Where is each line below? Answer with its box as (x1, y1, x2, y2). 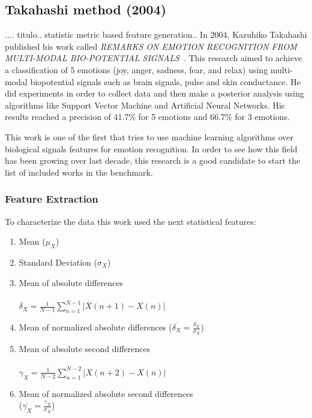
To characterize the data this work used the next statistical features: (5, 215, 256, 227)
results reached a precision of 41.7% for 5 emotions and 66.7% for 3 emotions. (5, 110, 290, 123)
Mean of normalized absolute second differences (19, 387, 193, 399)
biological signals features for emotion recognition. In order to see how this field (5, 142, 298, 155)
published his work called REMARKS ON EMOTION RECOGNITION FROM (5, 40, 297, 52)
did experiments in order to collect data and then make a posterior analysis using (5, 87, 304, 100)
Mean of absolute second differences (19, 342, 151, 355)
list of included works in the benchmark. (5, 166, 153, 178)
